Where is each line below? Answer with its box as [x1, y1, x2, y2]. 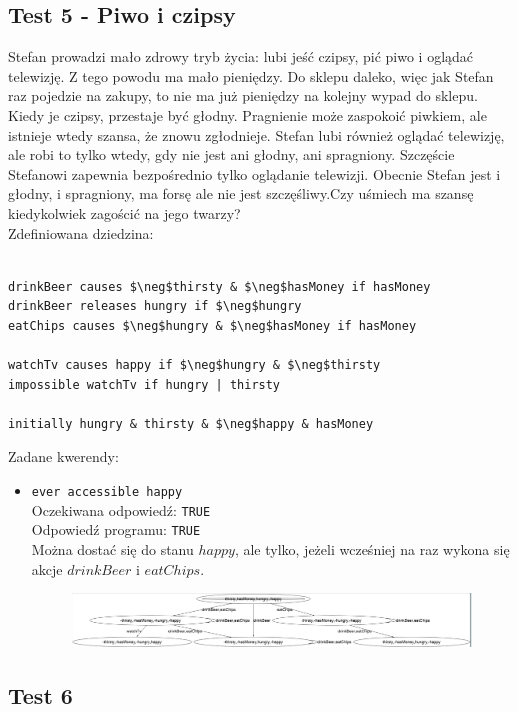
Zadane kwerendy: [8, 446, 119, 467]
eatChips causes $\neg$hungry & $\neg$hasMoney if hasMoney [8, 318, 417, 333]
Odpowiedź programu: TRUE [31, 519, 201, 540]
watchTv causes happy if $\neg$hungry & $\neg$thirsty [8, 358, 381, 373]
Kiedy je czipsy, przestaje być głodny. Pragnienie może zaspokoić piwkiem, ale [8, 104, 487, 125]
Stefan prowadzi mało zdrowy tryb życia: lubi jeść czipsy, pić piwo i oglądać [8, 46, 474, 67]
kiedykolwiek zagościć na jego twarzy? [8, 202, 241, 223]
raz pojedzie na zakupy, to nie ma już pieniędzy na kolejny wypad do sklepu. [8, 85, 478, 106]
